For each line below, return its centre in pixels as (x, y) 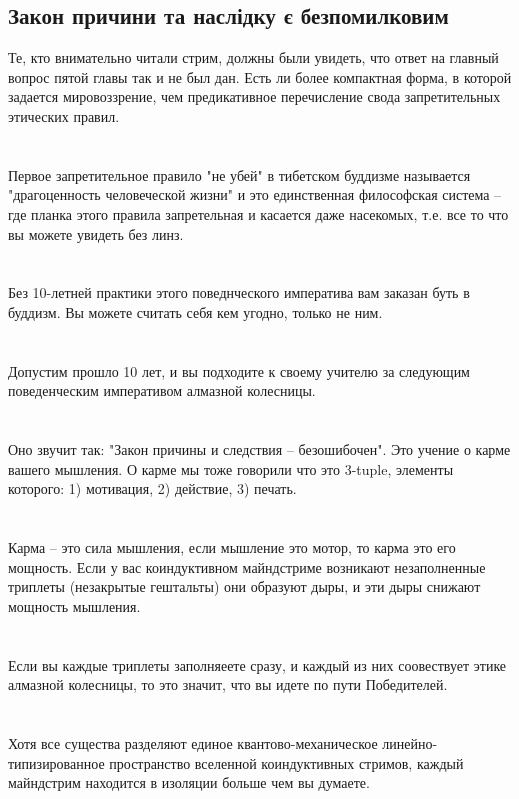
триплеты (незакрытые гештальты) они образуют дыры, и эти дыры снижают (244, 586)
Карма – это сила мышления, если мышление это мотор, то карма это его (232, 547)
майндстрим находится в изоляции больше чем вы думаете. (189, 782)
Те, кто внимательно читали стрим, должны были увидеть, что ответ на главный (253, 57)
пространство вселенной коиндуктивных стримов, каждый (286, 762)
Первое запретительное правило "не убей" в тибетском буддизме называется (239, 174)
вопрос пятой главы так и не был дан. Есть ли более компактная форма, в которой (260, 76)
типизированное (56, 762)
